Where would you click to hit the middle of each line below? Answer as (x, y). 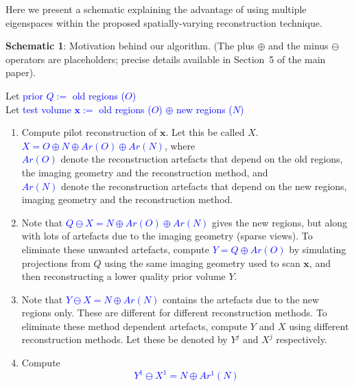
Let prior (24, 95)
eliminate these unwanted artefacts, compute (115, 249)
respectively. (302, 339)
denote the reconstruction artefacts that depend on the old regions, (202, 159)
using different (319, 326)
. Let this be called (205, 132)
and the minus (298, 46)
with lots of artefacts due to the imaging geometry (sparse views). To (167, 236)
